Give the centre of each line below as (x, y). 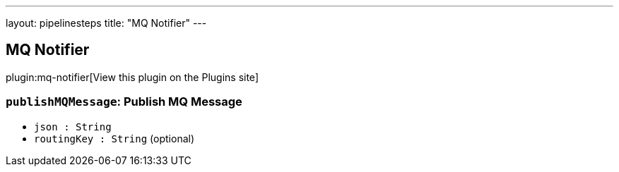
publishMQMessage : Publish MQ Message (124, 102)
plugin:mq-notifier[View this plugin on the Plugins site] (132, 77)
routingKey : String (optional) (114, 138)
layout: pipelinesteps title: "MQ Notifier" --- (106, 23)
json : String (73, 127)
